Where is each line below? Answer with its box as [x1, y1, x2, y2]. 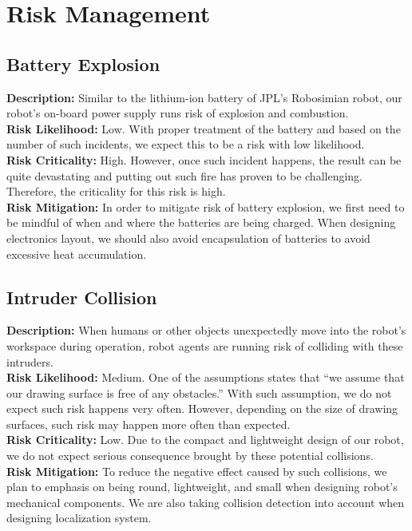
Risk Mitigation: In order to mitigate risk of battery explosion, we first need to [6, 198, 405, 215]
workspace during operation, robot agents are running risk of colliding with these [6, 337, 403, 354]
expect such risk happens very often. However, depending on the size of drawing [6, 400, 398, 417]
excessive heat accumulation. [6, 245, 147, 262]
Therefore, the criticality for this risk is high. [6, 183, 226, 200]
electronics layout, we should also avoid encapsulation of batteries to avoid [6, 229, 370, 246]
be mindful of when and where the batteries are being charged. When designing [6, 214, 396, 231]
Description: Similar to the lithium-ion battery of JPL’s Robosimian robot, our [6, 89, 402, 105]
